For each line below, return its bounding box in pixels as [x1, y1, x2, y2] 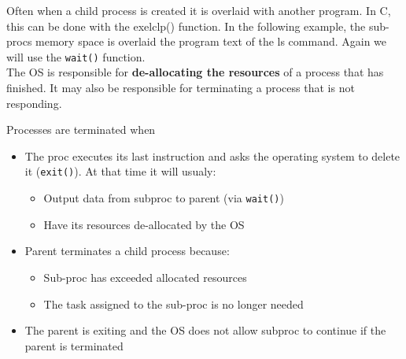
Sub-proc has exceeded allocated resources [43, 268, 247, 285]
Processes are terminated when [6, 121, 156, 138]
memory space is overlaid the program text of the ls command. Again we [35, 33, 387, 50]
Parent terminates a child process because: [24, 242, 230, 259]
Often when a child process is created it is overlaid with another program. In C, [6, 2, 391, 18]
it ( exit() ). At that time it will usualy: [24, 163, 216, 179]
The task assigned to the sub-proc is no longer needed [43, 295, 304, 312]
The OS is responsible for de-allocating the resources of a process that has [6, 64, 384, 80]
